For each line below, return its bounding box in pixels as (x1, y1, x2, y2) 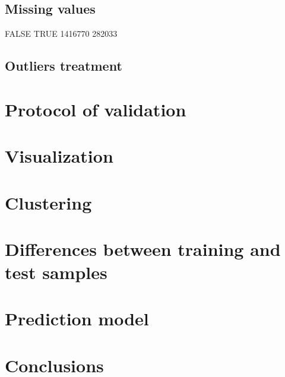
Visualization (5, 144, 113, 168)
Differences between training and (5, 236, 281, 261)
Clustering (5, 190, 92, 214)
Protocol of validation (5, 97, 186, 121)
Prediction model (5, 306, 149, 331)
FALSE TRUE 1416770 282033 (5, 27, 118, 40)
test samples (5, 260, 107, 284)
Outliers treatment (5, 56, 122, 75)
